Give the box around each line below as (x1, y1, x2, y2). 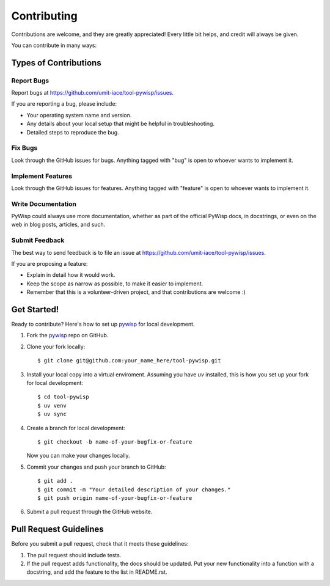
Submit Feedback (11, 236, 65, 244)
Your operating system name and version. (26, 111, 132, 119)
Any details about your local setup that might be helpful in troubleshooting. (26, 120, 215, 128)
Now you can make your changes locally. (26, 452, 130, 460)
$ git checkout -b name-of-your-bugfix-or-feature (37, 438, 193, 445)
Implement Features (11, 172, 73, 180)
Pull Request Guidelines (11, 524, 104, 535)
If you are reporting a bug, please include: (11, 100, 117, 108)
